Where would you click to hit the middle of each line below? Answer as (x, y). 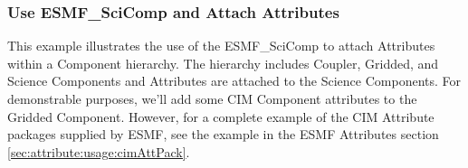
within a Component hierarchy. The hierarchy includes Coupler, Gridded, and (223, 63)
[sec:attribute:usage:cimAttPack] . (99, 151)
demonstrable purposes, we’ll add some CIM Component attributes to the (212, 98)
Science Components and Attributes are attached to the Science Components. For (234, 81)
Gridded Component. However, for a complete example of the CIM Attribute (221, 116)
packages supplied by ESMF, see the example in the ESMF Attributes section (223, 134)
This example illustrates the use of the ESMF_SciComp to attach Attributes (221, 46)
